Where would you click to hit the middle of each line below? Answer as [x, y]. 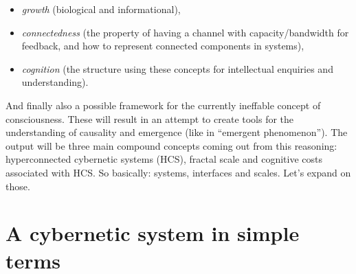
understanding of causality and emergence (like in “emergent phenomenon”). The [177, 132]
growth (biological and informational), [101, 9]
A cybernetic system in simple [153, 233]
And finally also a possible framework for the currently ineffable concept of [163, 105]
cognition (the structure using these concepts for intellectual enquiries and [177, 68]
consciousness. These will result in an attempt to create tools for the [150, 118]
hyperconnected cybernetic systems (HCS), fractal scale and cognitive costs [164, 159]
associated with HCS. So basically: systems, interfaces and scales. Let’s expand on [178, 172]
